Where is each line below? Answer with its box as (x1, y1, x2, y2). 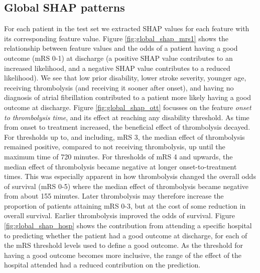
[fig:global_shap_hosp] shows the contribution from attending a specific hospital (4, 220, 252, 231)
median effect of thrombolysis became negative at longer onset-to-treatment (4, 161, 237, 171)
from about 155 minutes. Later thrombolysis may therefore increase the (4, 191, 224, 201)
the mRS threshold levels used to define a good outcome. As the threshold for (4, 240, 243, 250)
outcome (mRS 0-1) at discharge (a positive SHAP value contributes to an (4, 52, 233, 63)
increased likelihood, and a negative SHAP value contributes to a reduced (4, 62, 230, 73)
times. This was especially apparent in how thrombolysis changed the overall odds (4, 171, 256, 181)
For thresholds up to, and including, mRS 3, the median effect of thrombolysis (4, 131, 245, 142)
